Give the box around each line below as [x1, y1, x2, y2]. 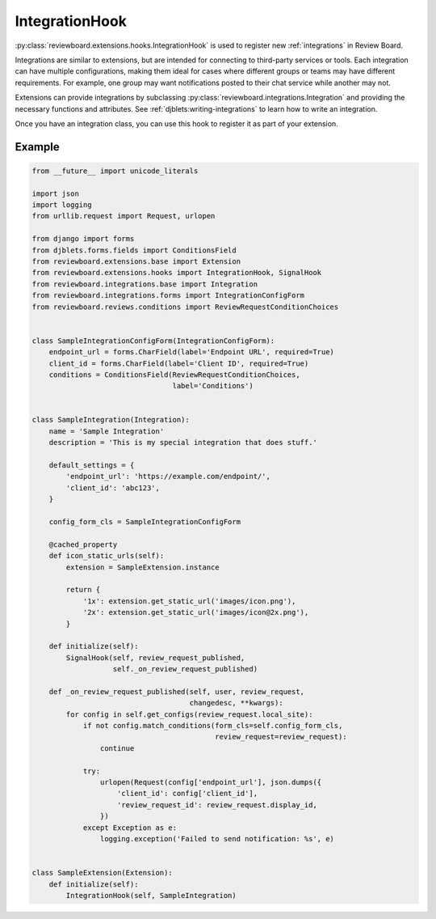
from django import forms [31, 235, 135, 244]
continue [99, 743, 135, 752]
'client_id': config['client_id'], [117, 789, 258, 798]
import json [31, 188, 80, 198]
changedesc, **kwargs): [189, 698, 283, 708]
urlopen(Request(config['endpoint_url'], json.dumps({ [99, 777, 322, 786]
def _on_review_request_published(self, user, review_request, [48, 687, 305, 696]
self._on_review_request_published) [112, 664, 258, 674]
